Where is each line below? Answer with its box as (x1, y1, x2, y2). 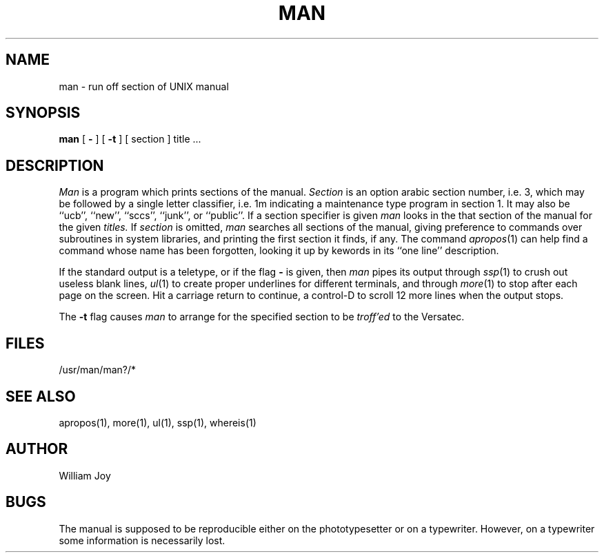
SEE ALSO (6, 387, 76, 405)
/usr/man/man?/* (59, 364, 137, 376)
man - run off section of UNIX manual (59, 80, 229, 92)
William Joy (59, 469, 111, 482)
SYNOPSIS (6, 104, 81, 122)
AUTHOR (6, 440, 68, 458)
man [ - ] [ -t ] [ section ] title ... (59, 133, 201, 145)
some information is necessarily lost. (59, 534, 225, 546)
